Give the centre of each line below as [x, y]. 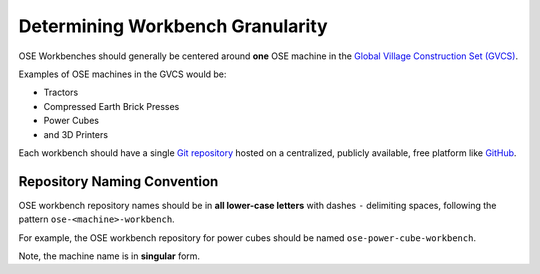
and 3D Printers [76, 134]
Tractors [61, 92]
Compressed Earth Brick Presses [111, 106]
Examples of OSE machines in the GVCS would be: [122, 74]
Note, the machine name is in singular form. [109, 256]
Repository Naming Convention [118, 181]
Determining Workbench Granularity [173, 26]
